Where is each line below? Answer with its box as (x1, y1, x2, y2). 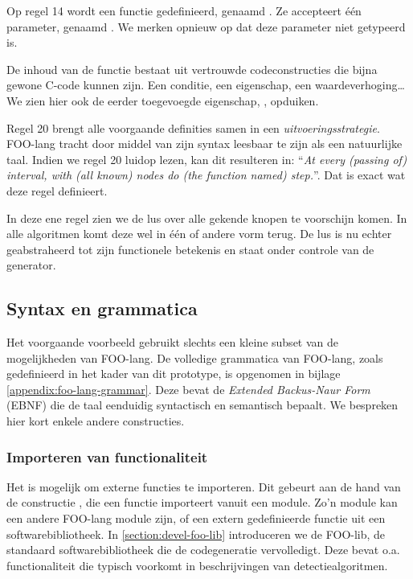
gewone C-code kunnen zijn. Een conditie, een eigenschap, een (6, 76, 312, 93)
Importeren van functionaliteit (6, 446, 208, 466)
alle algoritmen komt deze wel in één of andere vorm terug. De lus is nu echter (6, 225, 392, 242)
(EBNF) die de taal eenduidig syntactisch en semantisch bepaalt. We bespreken (6, 396, 399, 413)
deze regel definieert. (6, 182, 108, 199)
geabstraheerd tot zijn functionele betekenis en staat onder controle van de (6, 240, 374, 257)
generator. (6, 257, 56, 273)
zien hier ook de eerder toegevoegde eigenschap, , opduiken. (26, 92, 319, 109)
